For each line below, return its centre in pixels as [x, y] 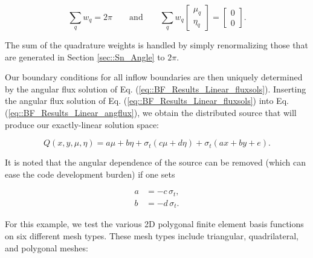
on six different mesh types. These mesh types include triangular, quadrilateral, [152, 235]
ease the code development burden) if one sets [90, 174]
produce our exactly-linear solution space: [82, 124]
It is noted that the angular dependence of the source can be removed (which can [156, 162]
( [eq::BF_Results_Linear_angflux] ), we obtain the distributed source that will [151, 112]
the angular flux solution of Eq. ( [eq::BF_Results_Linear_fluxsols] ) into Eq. [147, 101]
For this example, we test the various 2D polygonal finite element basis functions [154, 224]
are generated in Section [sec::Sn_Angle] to [85, 56]
